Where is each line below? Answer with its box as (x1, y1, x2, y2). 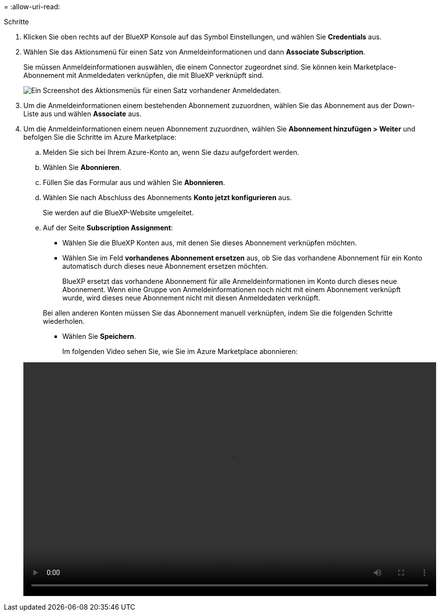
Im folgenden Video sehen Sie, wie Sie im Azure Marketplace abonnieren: (62, 347, 298, 355)
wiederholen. (43, 317, 85, 325)
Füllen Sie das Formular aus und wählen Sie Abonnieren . (43, 178, 225, 186)
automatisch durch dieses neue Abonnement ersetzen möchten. (62, 262, 268, 270)
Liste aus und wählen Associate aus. (23, 110, 142, 118)
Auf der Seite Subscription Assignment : (43, 224, 173, 232)
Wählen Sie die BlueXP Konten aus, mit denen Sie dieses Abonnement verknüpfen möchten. (62, 239, 357, 247)
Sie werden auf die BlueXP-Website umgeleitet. (43, 208, 194, 217)
